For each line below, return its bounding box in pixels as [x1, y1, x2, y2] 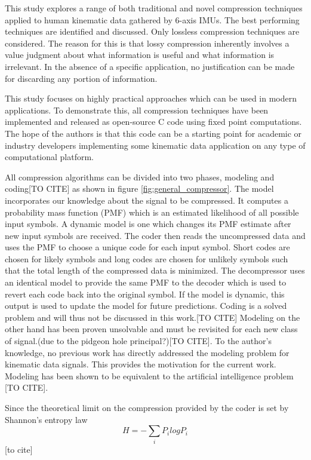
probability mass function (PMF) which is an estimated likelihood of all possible [5, 206, 299, 218]
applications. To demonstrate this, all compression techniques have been [5, 103, 269, 116]
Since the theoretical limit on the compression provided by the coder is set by [5, 401, 289, 413]
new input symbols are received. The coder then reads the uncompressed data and [5, 229, 306, 241]
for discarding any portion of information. [5, 72, 158, 84]
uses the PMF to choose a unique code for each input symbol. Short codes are [5, 241, 290, 253]
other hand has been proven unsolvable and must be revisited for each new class [5, 323, 298, 335]
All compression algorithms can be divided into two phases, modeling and [5, 170, 275, 183]
